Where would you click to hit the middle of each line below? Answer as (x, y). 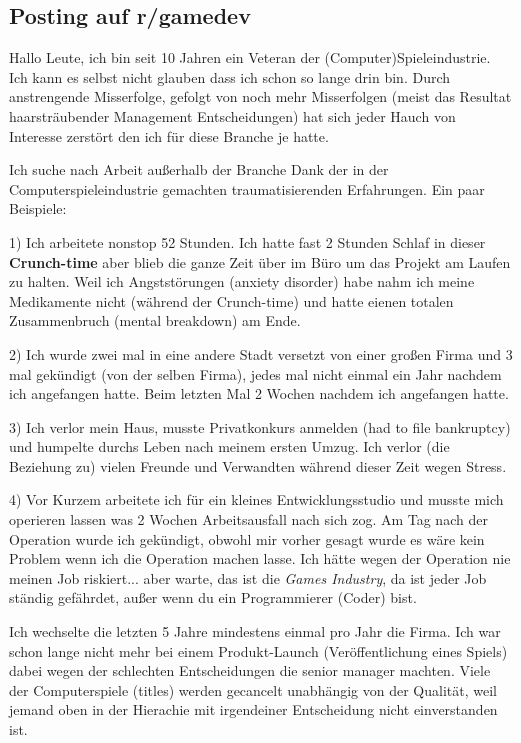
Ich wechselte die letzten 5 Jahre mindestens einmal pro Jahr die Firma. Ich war (255, 631)
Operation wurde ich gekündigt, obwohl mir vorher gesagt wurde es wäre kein (247, 538)
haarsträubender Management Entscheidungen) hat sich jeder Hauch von (232, 115)
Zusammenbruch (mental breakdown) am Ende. (155, 320)
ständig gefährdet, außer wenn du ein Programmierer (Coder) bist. (213, 597)
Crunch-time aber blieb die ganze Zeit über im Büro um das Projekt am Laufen (260, 261)
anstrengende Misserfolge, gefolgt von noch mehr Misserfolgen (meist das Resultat (260, 96)
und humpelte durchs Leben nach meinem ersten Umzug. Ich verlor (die (229, 446)
